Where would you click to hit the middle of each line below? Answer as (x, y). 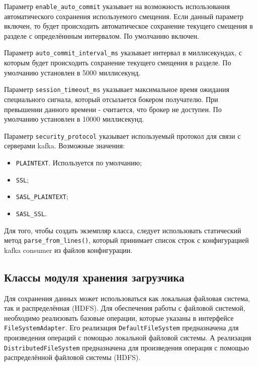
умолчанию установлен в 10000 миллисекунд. (74, 119)
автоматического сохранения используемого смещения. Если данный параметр (124, 16)
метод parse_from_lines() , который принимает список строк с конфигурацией (126, 240)
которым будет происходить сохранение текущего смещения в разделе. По (118, 63)
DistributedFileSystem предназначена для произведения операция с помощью (126, 347)
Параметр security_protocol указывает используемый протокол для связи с (122, 135)
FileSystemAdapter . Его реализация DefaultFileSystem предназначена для (121, 328)
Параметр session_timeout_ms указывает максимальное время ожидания (117, 89)
